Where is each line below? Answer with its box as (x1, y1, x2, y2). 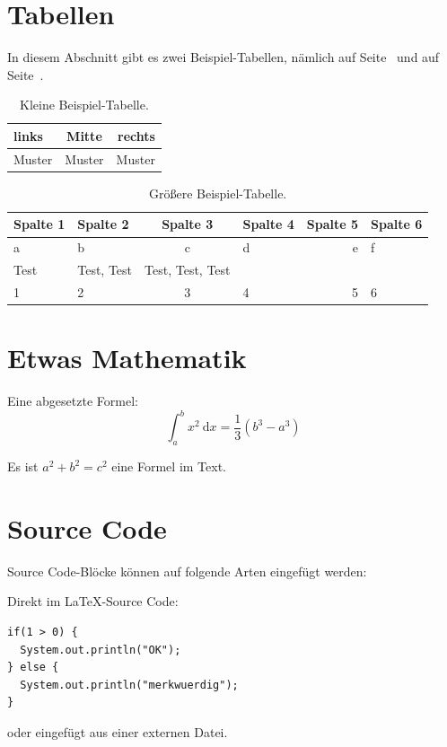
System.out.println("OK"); (20, 643, 181, 656)
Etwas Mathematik (7, 339, 247, 376)
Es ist (7, 457, 39, 476)
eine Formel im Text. (111, 457, 227, 476)
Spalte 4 (242, 215, 294, 233)
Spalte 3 (162, 215, 214, 233)
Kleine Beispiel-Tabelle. (20, 95, 149, 114)
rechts (118, 126, 155, 145)
